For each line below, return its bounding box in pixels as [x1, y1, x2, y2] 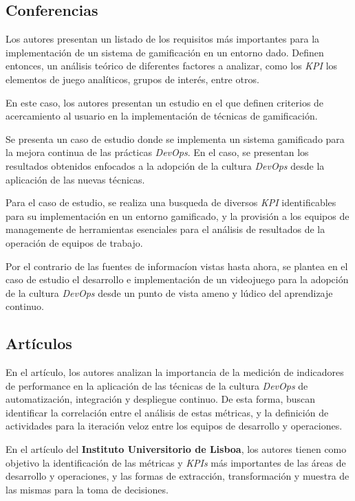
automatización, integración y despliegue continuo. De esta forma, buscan [6, 392, 316, 406]
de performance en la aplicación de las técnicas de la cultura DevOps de [6, 378, 308, 392]
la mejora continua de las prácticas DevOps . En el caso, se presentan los [6, 145, 309, 159]
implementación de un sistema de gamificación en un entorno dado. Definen [6, 45, 324, 59]
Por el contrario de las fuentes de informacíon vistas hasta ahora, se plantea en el [6, 258, 348, 273]
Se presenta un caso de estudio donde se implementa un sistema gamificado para [6, 131, 345, 146]
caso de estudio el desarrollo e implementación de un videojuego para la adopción [6, 272, 349, 287]
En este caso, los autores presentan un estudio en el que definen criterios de [6, 95, 324, 109]
